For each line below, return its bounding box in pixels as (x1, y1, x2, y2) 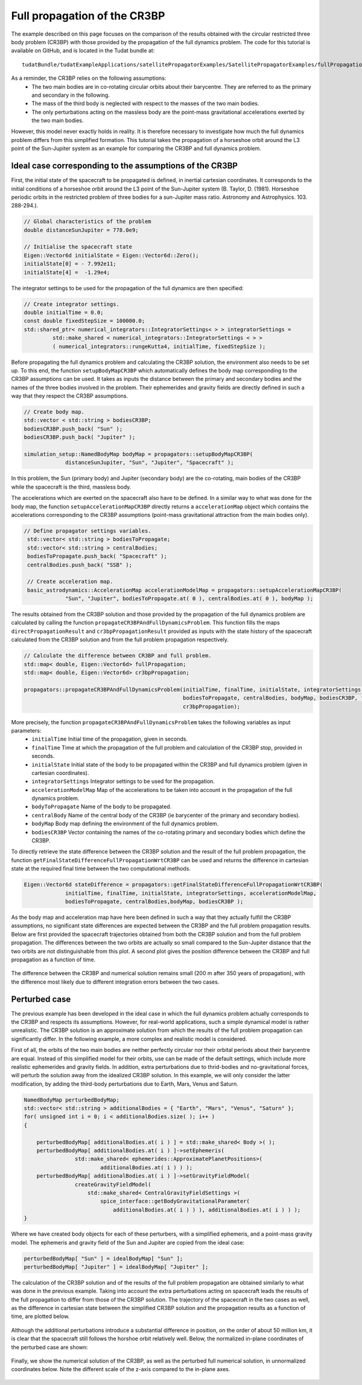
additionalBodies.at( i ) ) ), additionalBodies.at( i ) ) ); (112, 1206, 301, 1213)
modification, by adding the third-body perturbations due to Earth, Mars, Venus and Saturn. (11, 1080, 238, 1088)
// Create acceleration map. (27, 578, 113, 585)
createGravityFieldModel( (74, 1181, 151, 1188)
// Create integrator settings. (24, 300, 120, 308)
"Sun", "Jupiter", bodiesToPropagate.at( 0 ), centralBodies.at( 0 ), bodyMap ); (65, 595, 314, 602)
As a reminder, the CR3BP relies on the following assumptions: (11, 74, 167, 82)
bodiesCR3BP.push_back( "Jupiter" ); (24, 434, 136, 441)
